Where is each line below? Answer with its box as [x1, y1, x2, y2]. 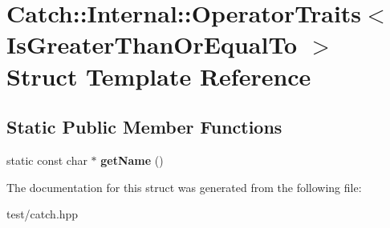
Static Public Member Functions [6, 114, 282, 139]
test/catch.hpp [6, 206, 79, 222]
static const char [6, 151, 87, 168]
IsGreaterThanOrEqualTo [6, 28, 298, 61]
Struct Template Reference [6, 59, 311, 92]
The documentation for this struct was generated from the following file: [6, 178, 362, 195]
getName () [100, 151, 164, 168]
